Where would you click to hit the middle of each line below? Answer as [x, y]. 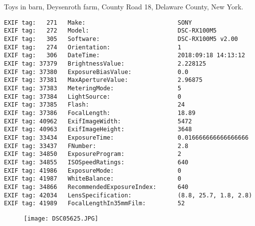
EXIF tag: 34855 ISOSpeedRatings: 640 [96, 162]
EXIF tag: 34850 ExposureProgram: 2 [93, 154]
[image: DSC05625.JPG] [61, 218]
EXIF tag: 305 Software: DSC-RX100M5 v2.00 [121, 39]
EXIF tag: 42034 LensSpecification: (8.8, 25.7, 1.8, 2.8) [128, 195]
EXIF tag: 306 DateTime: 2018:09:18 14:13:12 [125, 56]
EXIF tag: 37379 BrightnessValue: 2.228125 [105, 64]
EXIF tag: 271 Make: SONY [98, 22]
